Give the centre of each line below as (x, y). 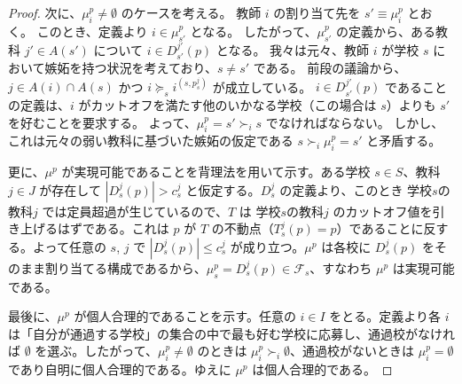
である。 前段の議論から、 (330, 68)
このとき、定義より (92, 31)
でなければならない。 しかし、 (355, 122)
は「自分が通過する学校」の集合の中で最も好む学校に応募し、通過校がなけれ (231, 333)
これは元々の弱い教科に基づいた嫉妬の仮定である (151, 141)
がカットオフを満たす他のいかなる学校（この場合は (227, 104)
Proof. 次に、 (45, 12)
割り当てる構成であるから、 (125, 267)
